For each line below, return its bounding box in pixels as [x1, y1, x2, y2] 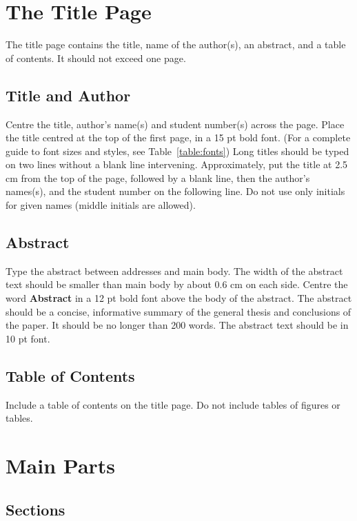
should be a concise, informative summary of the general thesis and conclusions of [6, 304, 351, 318]
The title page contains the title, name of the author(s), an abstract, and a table [6, 37, 346, 52]
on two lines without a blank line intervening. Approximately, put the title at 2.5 [6, 157, 348, 172]
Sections [6, 498, 65, 520]
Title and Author [6, 84, 131, 105]
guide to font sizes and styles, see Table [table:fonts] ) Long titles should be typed [6, 143, 349, 158]
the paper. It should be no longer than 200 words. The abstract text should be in [6, 318, 349, 332]
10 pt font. [6, 331, 50, 345]
